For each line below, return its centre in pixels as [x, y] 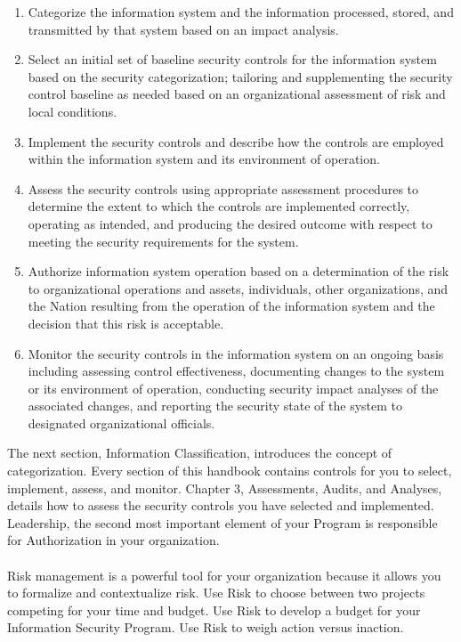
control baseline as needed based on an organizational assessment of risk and [237, 94]
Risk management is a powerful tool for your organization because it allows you [224, 575]
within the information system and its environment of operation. [204, 159]
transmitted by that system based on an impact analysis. [183, 29]
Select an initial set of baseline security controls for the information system [232, 59]
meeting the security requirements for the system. [163, 241]
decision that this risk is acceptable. [126, 323]
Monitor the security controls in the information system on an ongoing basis [236, 353]
